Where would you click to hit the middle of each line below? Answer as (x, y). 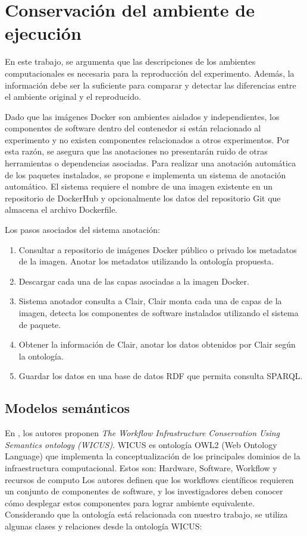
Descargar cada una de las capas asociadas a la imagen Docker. (134, 281)
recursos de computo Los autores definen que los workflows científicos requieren (149, 479)
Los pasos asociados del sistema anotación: (82, 230)
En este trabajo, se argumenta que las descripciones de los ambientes (130, 62)
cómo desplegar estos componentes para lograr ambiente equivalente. (130, 502)
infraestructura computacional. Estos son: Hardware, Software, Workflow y (141, 467)
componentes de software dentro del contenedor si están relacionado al (133, 128)
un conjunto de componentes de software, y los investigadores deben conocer (144, 491)
